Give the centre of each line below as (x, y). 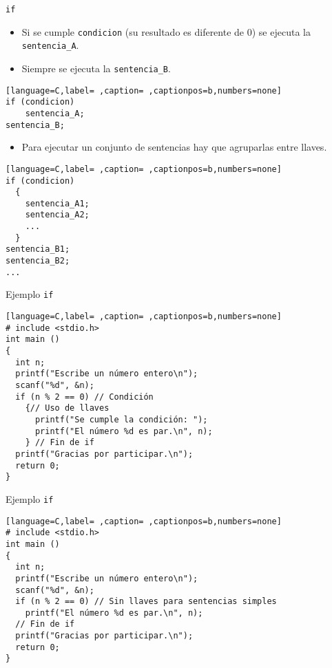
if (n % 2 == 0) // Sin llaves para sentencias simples (146, 602)
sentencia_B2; (38, 261)
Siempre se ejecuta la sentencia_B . (96, 68)
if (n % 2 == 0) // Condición (84, 397)
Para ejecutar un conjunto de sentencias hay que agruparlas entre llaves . (174, 147)
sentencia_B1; (38, 249)
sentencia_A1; (57, 203)
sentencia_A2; (57, 215)
